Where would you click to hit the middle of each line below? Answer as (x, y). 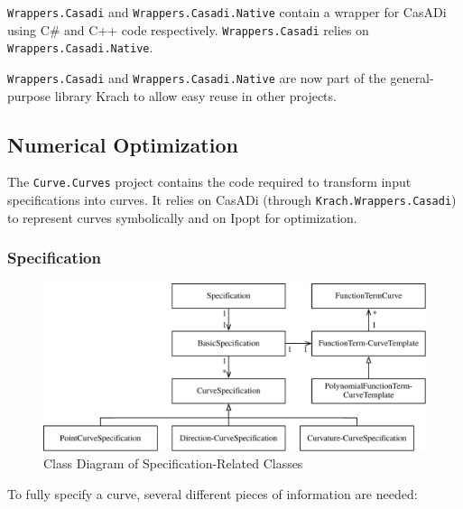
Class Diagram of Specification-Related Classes (173, 463)
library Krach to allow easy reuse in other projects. (195, 95)
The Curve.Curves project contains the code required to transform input (209, 182)
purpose (29, 95)
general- (412, 77)
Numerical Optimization (123, 144)
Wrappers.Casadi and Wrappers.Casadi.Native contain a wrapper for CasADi (227, 12)
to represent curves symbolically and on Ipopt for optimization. (182, 217)
